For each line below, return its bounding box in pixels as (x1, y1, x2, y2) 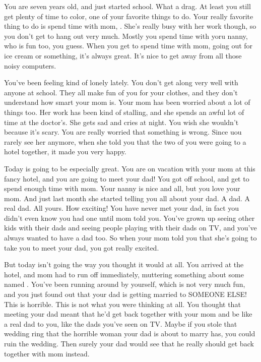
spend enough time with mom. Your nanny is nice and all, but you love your (4, 183, 240, 194)
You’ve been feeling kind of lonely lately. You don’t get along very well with (4, 77, 238, 88)
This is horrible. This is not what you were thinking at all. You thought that (4, 298, 241, 309)
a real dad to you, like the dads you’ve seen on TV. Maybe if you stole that (4, 318, 237, 329)
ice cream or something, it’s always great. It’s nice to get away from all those (4, 50, 242, 61)
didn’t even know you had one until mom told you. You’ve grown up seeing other (4, 212, 255, 223)
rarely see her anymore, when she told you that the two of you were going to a (4, 136, 246, 147)
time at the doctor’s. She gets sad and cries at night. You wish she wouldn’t (4, 116, 239, 127)
